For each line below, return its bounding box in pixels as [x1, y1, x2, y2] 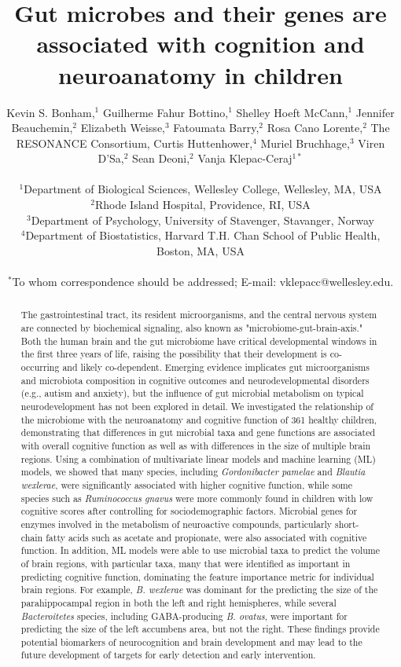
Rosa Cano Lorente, [267, 119, 363, 136]
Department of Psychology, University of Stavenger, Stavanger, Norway [31, 211, 374, 228]
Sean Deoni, [132, 150, 190, 167]
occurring [20, 361, 60, 374]
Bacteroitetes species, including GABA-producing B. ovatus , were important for [20, 609, 348, 622]
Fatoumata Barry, [173, 119, 259, 136]
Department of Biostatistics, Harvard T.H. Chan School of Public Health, [25, 227, 381, 244]
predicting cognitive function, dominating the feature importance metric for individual [20, 570, 374, 583]
